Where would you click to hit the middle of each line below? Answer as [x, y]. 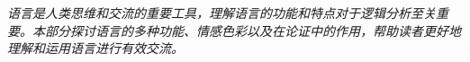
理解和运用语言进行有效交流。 [95, 48]
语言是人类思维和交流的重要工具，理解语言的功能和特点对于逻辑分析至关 [221, 13]
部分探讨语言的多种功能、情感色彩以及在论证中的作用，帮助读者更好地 [253, 30]
